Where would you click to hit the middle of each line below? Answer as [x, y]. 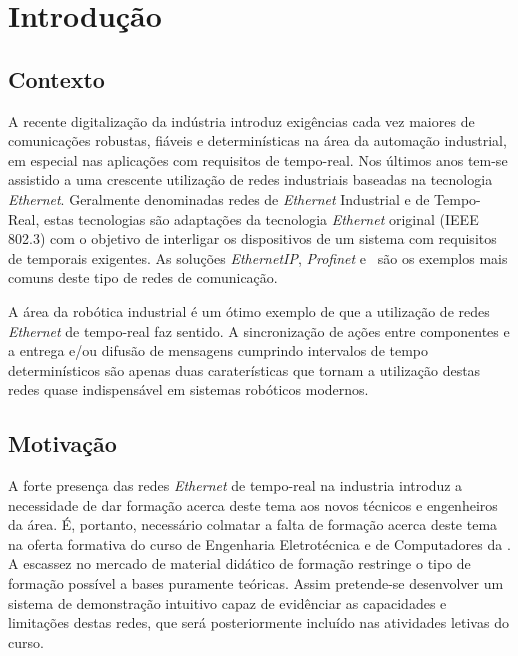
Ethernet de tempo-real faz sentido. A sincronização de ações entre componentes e [259, 330]
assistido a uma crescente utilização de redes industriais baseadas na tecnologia [250, 179]
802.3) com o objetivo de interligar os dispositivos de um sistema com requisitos [252, 238]
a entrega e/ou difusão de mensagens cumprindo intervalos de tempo [218, 350]
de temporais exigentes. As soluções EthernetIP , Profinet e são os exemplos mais [258, 257]
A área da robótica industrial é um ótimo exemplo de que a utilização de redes [249, 310]
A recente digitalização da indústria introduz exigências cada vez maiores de [241, 120]
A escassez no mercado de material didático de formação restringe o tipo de [239, 563]
